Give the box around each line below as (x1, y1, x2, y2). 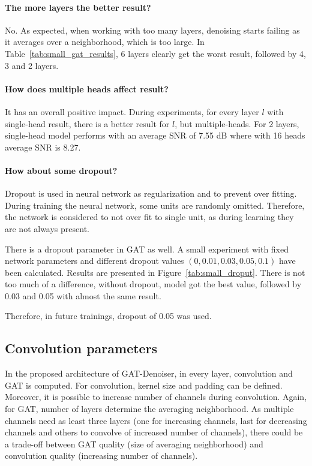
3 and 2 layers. (5, 59, 59, 71)
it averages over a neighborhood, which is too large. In (5, 35, 205, 48)
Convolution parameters (5, 339, 158, 357)
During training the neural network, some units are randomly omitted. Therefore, (5, 199, 305, 211)
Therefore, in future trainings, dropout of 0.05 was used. (5, 309, 212, 322)
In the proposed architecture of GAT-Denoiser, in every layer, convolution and (5, 367, 293, 380)
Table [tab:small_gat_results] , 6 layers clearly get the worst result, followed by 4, (5, 47, 306, 59)
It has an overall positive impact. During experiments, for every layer (5, 105, 259, 118)
